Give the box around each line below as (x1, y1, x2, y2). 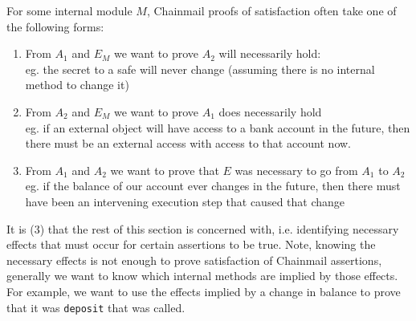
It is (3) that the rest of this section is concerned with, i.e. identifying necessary (6, 220, 399, 237)
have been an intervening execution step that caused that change (25, 193, 345, 209)
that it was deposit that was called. (6, 299, 186, 315)
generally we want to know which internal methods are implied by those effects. (6, 267, 398, 284)
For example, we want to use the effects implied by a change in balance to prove (6, 282, 401, 299)
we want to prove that (110, 161, 219, 178)
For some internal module (6, 2, 133, 18)
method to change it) (25, 76, 129, 93)
